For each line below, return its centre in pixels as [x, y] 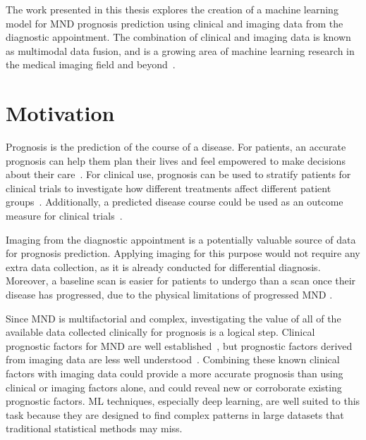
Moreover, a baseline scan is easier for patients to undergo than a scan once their [181, 281]
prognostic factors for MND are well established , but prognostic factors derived [179, 345]
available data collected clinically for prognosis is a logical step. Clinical [160, 332]
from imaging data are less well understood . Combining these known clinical [173, 359]
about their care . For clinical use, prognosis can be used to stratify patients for [178, 174]
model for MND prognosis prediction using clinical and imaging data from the [175, 23]
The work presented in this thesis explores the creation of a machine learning [172, 9]
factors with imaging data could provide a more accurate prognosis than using [175, 373]
